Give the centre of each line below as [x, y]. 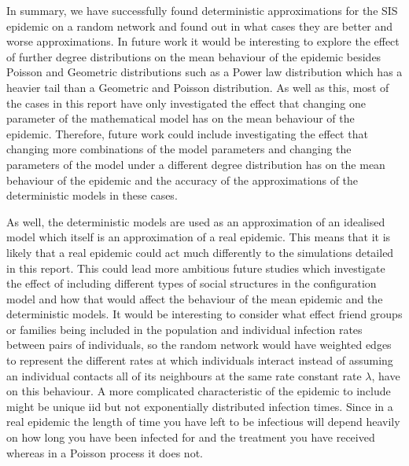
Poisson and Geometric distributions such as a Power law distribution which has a [204, 72]
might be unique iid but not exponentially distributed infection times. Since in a [200, 406]
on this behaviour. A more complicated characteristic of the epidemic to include [199, 391]
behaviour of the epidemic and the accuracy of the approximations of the [182, 180]
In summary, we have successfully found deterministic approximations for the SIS [202, 10]
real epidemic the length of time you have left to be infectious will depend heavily [203, 422]
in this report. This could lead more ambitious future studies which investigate [196, 268]
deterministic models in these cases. [92, 195]
